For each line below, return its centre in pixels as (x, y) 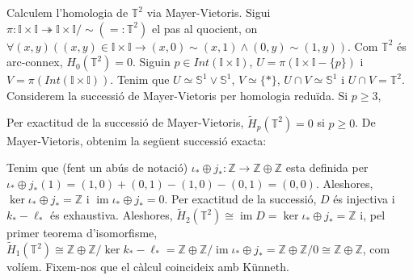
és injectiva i (364, 199)
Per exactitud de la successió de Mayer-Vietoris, (125, 122)
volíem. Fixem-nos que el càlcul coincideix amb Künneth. (148, 266)
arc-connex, (35, 62)
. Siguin (152, 62)
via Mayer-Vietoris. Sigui (209, 12)
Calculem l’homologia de (67, 12)
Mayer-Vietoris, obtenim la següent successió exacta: (137, 140)
